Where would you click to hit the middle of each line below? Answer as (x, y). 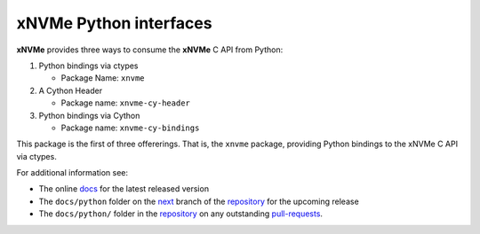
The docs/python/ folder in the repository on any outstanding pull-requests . (181, 214)
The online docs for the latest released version (124, 189)
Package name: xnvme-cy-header (125, 103)
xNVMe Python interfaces (114, 23)
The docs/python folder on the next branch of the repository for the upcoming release (199, 201)
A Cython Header (70, 90)
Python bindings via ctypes (88, 66)
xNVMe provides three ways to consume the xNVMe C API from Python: (150, 50)
